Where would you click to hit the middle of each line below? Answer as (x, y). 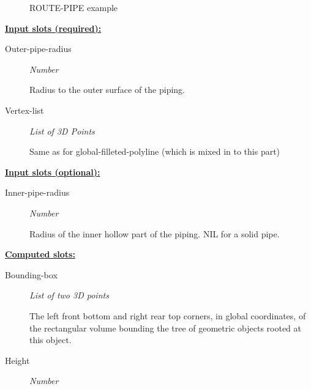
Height (17, 360)
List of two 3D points (69, 295)
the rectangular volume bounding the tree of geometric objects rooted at (165, 328)
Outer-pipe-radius (38, 49)
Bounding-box (31, 274)
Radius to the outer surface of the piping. (107, 90)
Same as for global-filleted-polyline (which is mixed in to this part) (155, 151)
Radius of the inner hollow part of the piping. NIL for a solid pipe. (155, 233)
